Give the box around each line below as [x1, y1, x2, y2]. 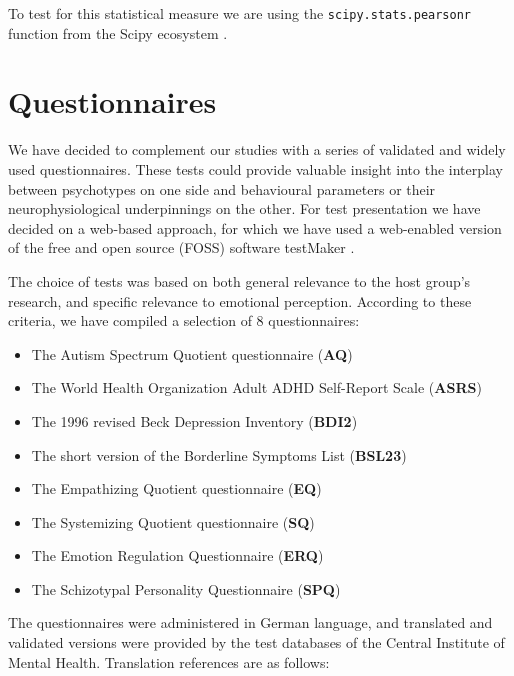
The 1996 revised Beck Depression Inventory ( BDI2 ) [31, 410, 358, 431]
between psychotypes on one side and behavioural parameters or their [8, 178, 436, 199]
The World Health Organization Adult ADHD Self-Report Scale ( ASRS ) [31, 377, 482, 398]
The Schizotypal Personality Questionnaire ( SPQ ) [31, 578, 341, 599]
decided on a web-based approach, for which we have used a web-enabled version [8, 217, 502, 238]
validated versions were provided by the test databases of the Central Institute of [8, 632, 505, 653]
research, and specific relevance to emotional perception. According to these [8, 290, 472, 311]
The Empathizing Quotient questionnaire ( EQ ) [31, 478, 322, 499]
